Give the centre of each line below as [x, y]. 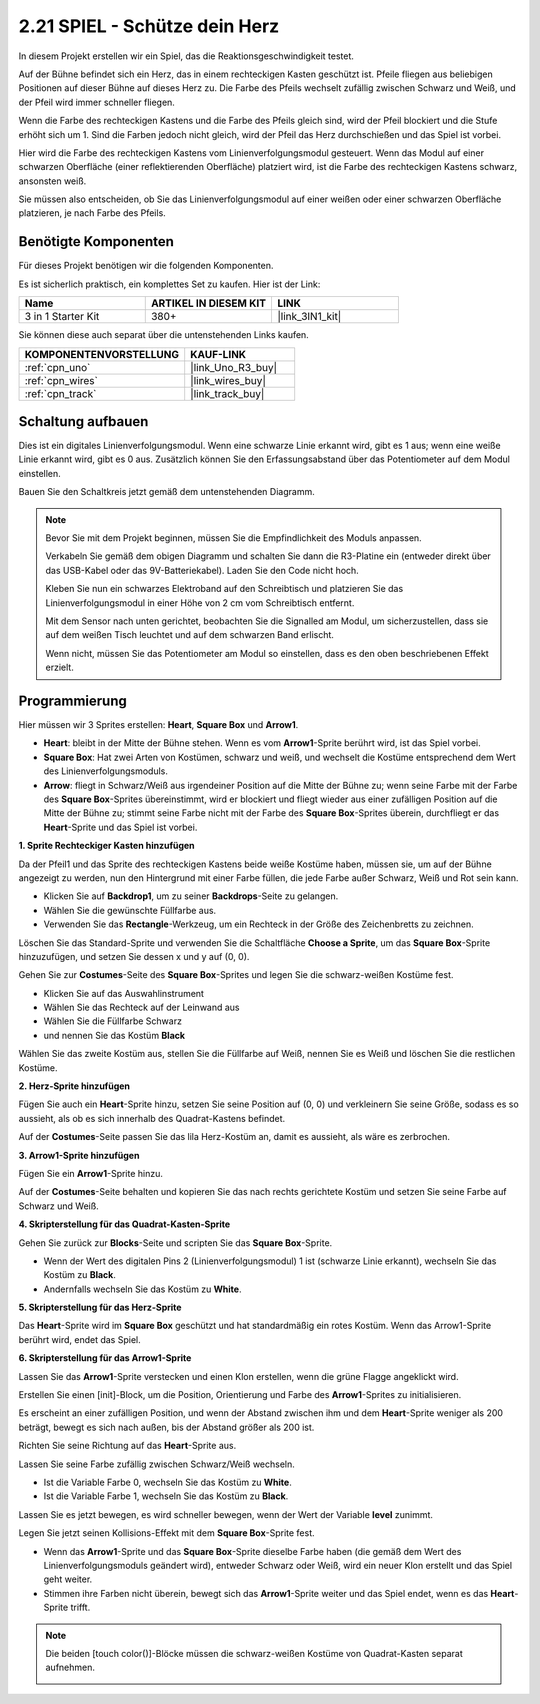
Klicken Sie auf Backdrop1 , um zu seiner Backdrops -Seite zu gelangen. [191, 896]
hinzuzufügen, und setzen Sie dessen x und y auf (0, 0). [134, 956]
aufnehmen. [70, 1667]
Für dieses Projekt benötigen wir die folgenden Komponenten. [146, 266]
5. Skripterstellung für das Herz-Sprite [100, 1307]
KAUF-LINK [218, 354]
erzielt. [59, 667]
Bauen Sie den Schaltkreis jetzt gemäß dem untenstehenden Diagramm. [166, 492]
